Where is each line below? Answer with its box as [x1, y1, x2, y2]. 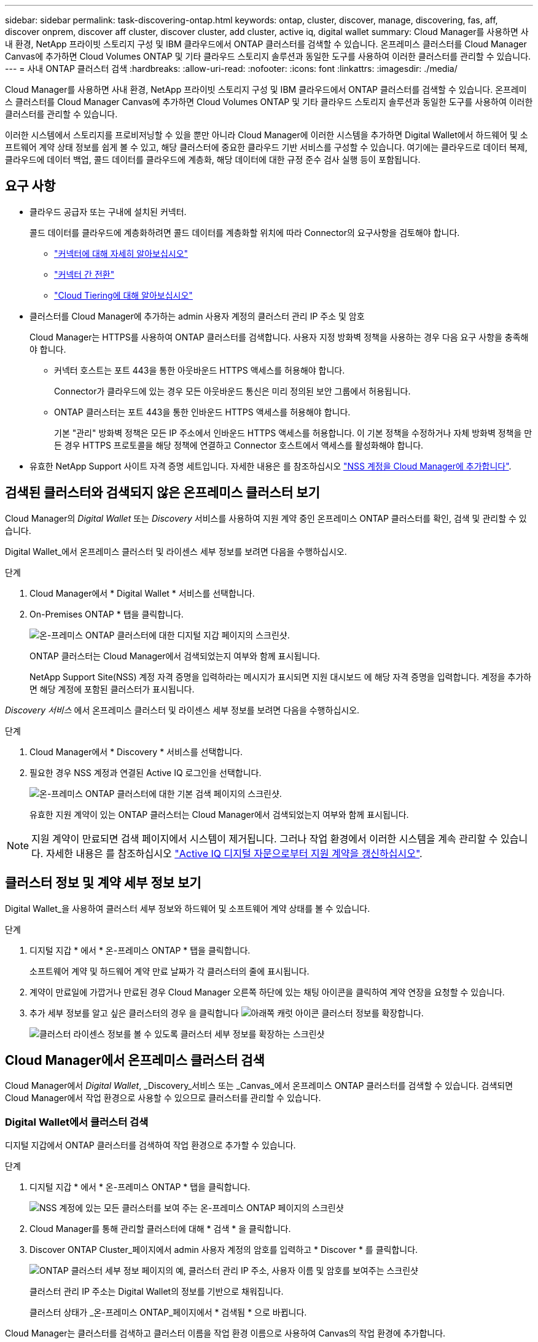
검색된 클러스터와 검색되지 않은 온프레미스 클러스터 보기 [5, 485, 320, 501]
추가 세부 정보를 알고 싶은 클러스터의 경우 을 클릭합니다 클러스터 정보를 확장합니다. [29, 1007, 424, 1018]
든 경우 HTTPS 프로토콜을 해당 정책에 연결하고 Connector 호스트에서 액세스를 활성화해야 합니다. [54, 439, 424, 450]
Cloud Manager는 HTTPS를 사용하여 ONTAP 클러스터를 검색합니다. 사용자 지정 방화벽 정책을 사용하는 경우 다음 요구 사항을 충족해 [29, 331, 529, 342]
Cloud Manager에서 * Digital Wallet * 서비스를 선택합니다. [29, 587, 255, 598]
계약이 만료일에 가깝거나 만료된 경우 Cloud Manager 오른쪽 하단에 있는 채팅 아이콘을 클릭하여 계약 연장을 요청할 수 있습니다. [29, 986, 505, 997]
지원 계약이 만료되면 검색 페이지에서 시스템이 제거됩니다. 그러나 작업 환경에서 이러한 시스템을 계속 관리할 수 [31, 832, 498, 845]
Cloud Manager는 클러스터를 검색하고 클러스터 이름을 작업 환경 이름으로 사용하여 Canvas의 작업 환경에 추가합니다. [5, 1328, 446, 1339]
